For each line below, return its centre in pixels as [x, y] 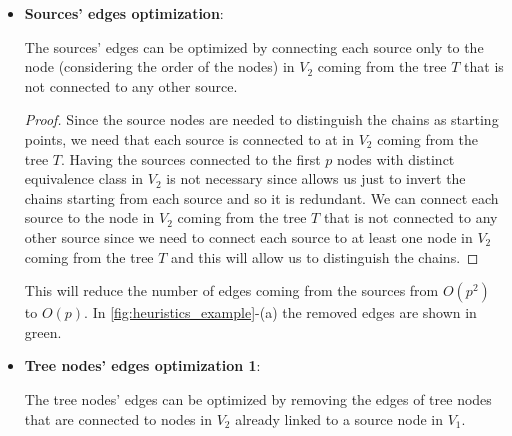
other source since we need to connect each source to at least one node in [248, 236]
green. [43, 331]
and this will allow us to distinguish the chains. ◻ [325, 256]
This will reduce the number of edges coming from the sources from [231, 290]
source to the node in [89, 217]
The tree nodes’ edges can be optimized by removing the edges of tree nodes [258, 398]
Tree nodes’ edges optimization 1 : [142, 365]
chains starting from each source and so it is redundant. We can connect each [261, 197]
